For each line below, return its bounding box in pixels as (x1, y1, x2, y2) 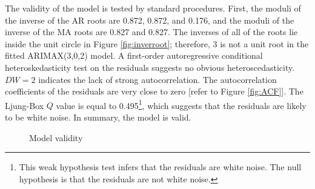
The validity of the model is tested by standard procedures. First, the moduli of (5, 2, 301, 14)
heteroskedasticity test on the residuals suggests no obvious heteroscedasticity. (5, 61, 295, 73)
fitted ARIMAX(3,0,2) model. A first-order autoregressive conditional (5, 49, 263, 62)
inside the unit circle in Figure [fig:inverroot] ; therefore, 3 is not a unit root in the (5, 37, 309, 50)
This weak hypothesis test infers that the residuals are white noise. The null (19, 161, 302, 173)
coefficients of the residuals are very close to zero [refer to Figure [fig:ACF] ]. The (5, 85, 303, 98)
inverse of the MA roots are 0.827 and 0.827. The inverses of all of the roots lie (5, 25, 298, 38)
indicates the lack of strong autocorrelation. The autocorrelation (38, 73, 277, 85)
